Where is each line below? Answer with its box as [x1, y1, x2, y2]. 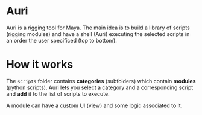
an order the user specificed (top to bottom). [6, 37, 118, 44]
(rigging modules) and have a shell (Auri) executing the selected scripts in [6, 30, 190, 37]
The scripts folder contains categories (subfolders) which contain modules [6, 77, 196, 84]
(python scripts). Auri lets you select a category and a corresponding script [6, 84, 194, 91]
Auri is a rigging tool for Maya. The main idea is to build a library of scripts [6, 24, 190, 31]
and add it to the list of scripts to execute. [6, 90, 110, 97]
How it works [6, 58, 74, 71]
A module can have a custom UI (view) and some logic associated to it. [6, 102, 183, 109]
